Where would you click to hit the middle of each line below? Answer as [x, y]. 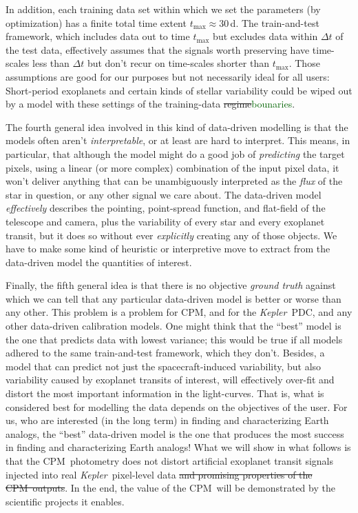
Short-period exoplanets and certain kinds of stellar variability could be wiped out [179, 90]
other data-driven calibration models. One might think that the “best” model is [173, 326]
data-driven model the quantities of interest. [99, 262]
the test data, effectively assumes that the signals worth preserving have [158, 49]
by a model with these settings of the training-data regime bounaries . [150, 104]
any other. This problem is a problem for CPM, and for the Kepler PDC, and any [179, 312]
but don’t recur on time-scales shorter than [178, 63]
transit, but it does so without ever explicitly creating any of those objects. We [171, 235]
